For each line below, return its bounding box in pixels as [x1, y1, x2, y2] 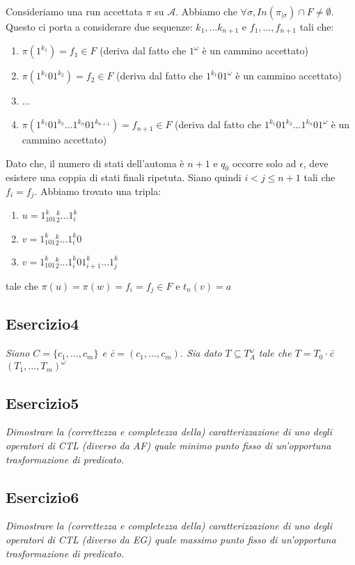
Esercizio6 [6, 486, 79, 507]
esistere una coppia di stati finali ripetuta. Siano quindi [6, 170, 242, 185]
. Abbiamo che [175, 4, 237, 18]
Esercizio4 [6, 313, 79, 334]
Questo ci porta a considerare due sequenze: [6, 20, 193, 33]
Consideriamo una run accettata [6, 4, 143, 18]
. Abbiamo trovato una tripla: [34, 184, 161, 199]
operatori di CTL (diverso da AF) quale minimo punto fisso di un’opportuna [6, 438, 331, 453]
